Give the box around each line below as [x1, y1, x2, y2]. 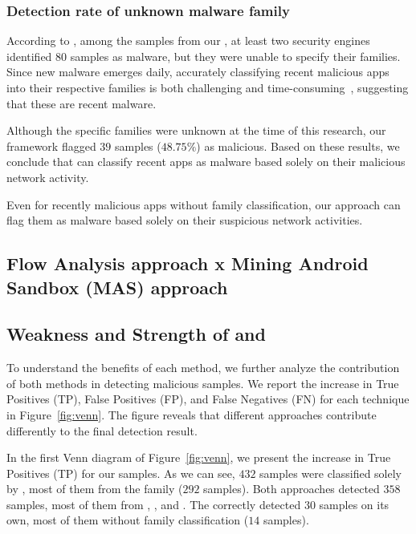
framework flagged [6, 137, 96, 154]
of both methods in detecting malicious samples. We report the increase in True [6, 374, 399, 391]
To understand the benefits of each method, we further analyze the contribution [6, 359, 400, 376]
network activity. [6, 168, 89, 185]
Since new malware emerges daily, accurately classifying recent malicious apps [6, 63, 389, 80]
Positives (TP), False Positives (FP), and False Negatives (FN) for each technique [6, 390, 410, 407]
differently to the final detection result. [6, 422, 198, 439]
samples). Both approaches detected [203, 480, 380, 497]
